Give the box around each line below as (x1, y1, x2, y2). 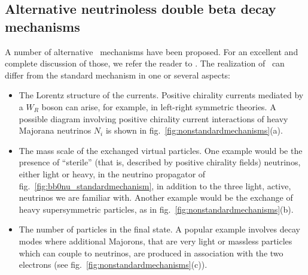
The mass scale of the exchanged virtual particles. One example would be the (19, 144, 303, 156)
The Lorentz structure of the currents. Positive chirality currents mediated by (19, 89, 304, 101)
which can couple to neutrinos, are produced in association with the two (19, 246, 283, 259)
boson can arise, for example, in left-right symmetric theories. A (41, 100, 276, 113)
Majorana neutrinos (19, 124, 92, 137)
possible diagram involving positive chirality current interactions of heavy (19, 112, 288, 125)
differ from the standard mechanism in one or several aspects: (5, 68, 230, 81)
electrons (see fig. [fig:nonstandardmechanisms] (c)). (19, 258, 208, 271)
